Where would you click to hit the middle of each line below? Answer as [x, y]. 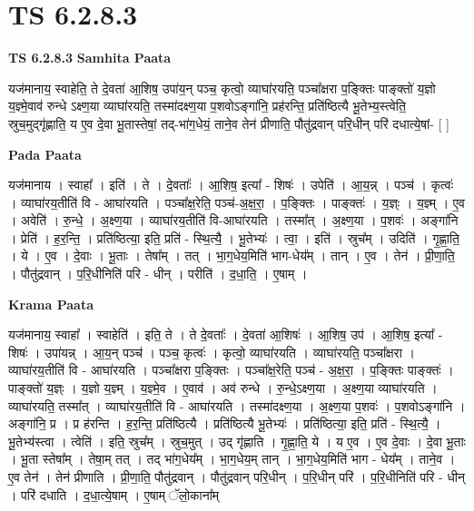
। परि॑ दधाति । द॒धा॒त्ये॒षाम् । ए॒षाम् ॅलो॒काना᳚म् [114, 494]
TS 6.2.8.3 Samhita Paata [90, 58]
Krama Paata [51, 304]
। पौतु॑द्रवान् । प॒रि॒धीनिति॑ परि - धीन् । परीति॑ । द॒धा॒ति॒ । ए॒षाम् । [158, 274]
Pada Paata [45, 154]
